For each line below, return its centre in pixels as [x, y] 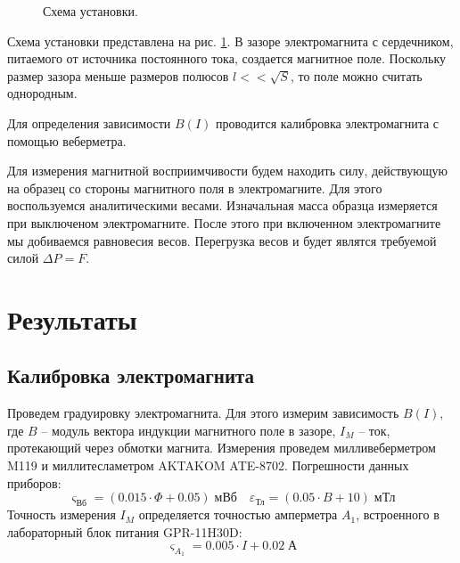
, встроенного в [398, 514]
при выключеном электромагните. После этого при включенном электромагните [224, 222]
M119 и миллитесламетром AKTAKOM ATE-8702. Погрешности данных [208, 465]
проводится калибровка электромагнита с [327, 122]
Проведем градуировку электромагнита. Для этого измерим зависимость [203, 413]
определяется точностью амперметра [238, 514]
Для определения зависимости [89, 122]
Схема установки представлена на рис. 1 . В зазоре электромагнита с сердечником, [230, 41]
